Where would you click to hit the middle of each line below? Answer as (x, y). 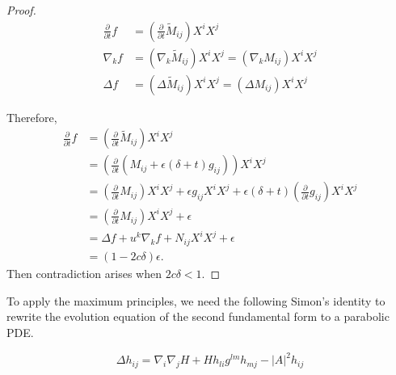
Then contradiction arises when (84, 274)
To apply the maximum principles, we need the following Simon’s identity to (196, 300)
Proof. (21, 10)
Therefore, (32, 117)
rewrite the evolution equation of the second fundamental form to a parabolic (198, 316)
